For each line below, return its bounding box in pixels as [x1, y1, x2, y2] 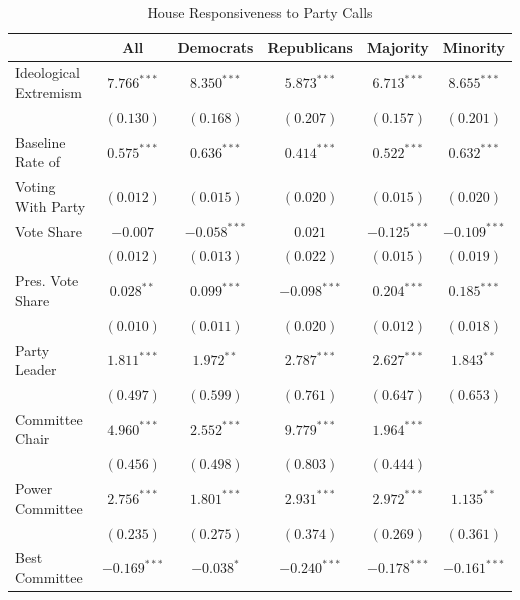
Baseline [15, 131, 66, 152]
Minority [442, 36, 505, 57]
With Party [15, 195, 86, 216]
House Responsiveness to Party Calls [147, 2, 373, 22]
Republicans [267, 36, 353, 57]
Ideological [15, 62, 80, 83]
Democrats [177, 36, 254, 57]
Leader [15, 359, 57, 380]
